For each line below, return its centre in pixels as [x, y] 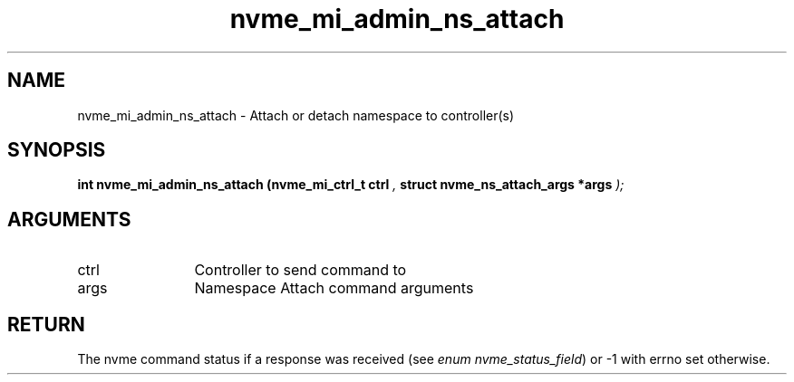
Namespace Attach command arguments [334, 288]
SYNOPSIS [57, 150]
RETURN [46, 324]
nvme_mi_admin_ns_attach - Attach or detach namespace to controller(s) [296, 115]
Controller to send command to [300, 270]
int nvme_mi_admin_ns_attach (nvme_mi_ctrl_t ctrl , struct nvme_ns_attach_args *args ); [351, 185]
